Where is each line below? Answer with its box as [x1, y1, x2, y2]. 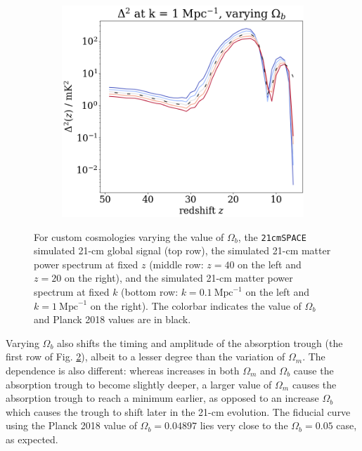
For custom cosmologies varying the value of [34, 229, 224, 244]
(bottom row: [121, 285, 179, 299]
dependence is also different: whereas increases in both [6, 363, 240, 377]
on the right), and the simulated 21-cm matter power [64, 270, 293, 285]
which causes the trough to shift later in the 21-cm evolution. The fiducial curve [6, 404, 351, 419]
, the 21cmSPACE [238, 229, 306, 244]
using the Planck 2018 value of [6, 418, 137, 433]
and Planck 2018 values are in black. [34, 312, 191, 327]
